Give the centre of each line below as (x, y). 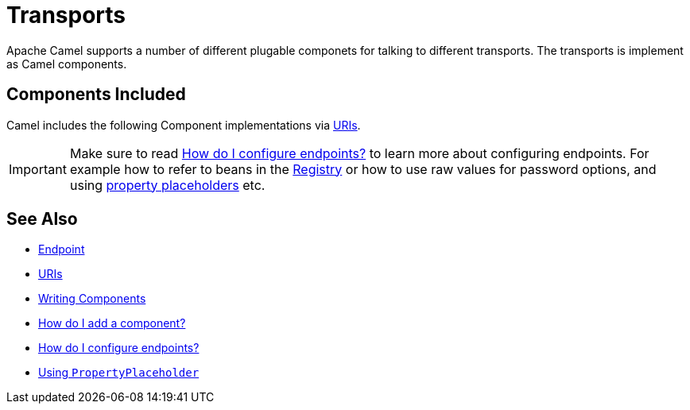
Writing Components (92, 299)
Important (38, 169)
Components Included (96, 95)
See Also (42, 219)
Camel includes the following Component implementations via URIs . (184, 125)
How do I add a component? (112, 323)
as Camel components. (67, 64)
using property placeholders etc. (167, 185)
